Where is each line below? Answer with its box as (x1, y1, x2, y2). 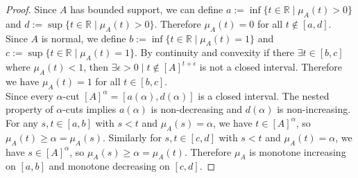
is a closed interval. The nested (198, 88, 330, 103)
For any (6, 115, 38, 130)
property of (6, 102, 53, 116)
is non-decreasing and (151, 102, 243, 116)
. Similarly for (103, 130, 162, 144)
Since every (6, 88, 53, 103)
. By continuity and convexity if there (135, 45, 295, 60)
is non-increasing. (277, 102, 351, 116)
